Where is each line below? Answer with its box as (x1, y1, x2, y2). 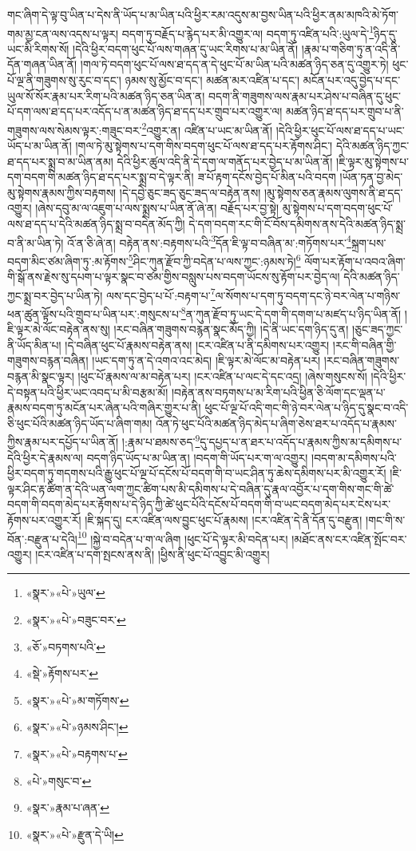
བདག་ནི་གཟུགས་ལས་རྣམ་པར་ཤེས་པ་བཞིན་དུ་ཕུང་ (208, 87, 401, 104)
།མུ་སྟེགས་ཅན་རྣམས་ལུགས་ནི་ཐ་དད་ (263, 184, 403, 200)
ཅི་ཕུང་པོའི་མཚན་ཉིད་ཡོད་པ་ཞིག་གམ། (7, 414, 153, 431)
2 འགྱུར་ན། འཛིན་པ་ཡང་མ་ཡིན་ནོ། (141, 119, 273, 138)
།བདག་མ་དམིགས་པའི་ (311, 449, 397, 465)
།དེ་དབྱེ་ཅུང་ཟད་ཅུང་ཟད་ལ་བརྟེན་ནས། (119, 184, 261, 200)
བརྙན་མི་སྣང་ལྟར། (7, 368, 74, 384)
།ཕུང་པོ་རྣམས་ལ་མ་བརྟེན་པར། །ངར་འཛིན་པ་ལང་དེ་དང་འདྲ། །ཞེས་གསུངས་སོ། (77, 368, 367, 384)
